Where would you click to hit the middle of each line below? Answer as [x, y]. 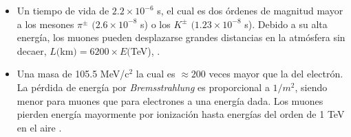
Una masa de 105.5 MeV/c [73, 74]
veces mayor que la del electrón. [276, 74]
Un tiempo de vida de [63, 10]
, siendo [311, 87]
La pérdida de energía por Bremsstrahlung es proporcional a [143, 87]
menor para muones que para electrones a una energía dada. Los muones [170, 100]
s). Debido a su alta [286, 24]
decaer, [32, 50]
